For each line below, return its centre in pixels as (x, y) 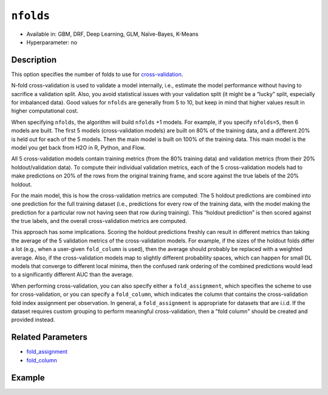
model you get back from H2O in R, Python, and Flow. (78, 147)
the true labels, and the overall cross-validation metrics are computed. (99, 221)
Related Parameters (50, 337)
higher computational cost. (45, 111)
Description (34, 60)
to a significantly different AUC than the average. (72, 275)
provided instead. (33, 320)
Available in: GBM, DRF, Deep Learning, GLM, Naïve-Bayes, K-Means (112, 34)
